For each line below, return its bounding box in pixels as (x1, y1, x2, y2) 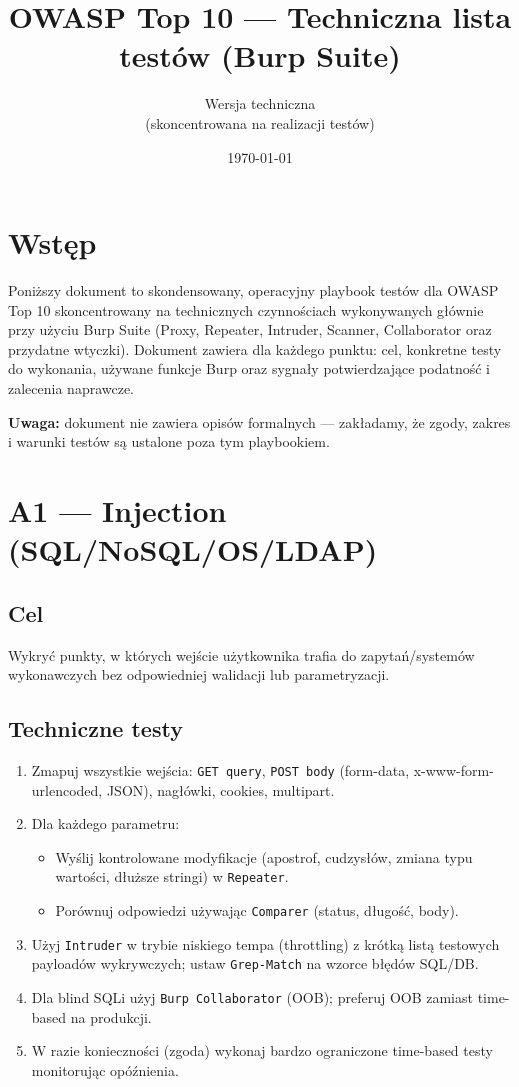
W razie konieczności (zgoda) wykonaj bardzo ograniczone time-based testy (31, 1040, 493, 1061)
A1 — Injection (8, 489, 227, 530)
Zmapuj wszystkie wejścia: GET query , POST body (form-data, (31, 759, 410, 780)
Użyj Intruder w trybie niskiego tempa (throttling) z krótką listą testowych (31, 933, 500, 954)
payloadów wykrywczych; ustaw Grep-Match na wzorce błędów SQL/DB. (31, 953, 479, 974)
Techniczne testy (8, 713, 183, 744)
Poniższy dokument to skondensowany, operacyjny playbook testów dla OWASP (8, 280, 499, 301)
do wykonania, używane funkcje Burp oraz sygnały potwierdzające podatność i (8, 358, 490, 379)
